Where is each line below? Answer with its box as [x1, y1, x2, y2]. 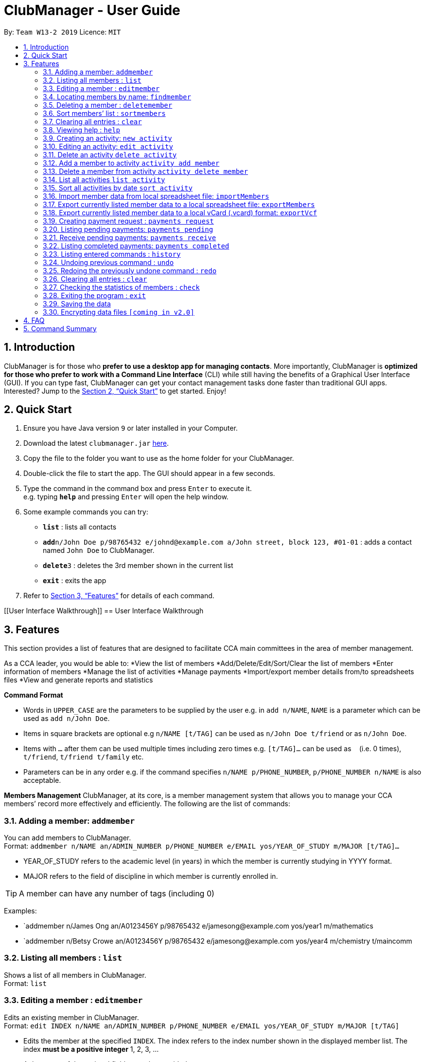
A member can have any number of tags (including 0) [19, 889, 214, 899]
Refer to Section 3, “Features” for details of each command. [23, 591, 214, 600]
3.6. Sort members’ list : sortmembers [43, 109, 166, 117]
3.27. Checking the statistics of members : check [43, 283, 200, 291]
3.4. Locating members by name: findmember [43, 92, 191, 101]
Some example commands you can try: [23, 508, 148, 516]
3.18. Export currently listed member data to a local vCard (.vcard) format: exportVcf [43, 208, 317, 217]
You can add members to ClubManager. [4, 834, 131, 842]
